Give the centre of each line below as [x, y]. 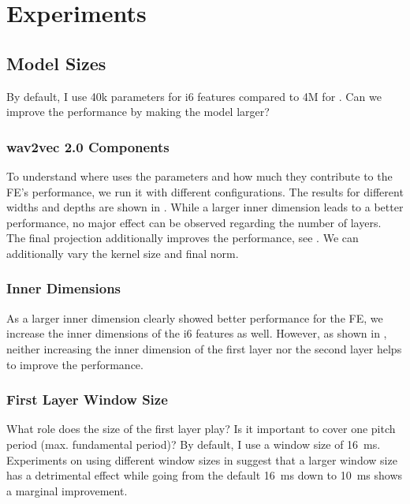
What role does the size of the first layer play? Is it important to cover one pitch [201, 429]
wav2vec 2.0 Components [88, 146]
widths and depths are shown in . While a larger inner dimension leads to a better [205, 207]
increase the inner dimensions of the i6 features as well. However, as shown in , [197, 333]
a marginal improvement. [67, 490]
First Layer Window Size [87, 399]
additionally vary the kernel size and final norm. [123, 253]
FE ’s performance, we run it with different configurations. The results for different [205, 191]
